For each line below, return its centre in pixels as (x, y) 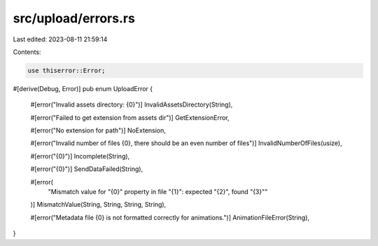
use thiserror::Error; (66, 70)
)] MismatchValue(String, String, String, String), (98, 205)
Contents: (27, 52)
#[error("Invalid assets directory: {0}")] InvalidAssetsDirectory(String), (132, 104)
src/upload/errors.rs (74, 18)
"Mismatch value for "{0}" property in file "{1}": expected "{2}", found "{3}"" (158, 192)
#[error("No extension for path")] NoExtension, (98, 130)
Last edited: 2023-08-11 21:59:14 (60, 39)
